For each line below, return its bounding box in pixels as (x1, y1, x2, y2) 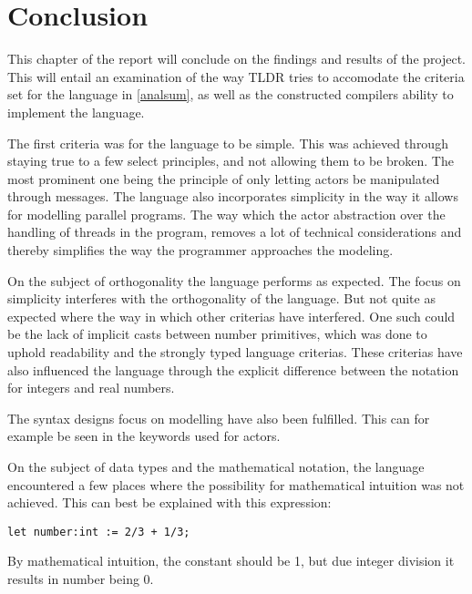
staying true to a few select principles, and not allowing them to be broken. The (7, 151, 454, 170)
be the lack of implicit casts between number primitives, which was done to (7, 324, 427, 343)
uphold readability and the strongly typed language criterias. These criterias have (7, 343, 463, 362)
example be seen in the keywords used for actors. (7, 426, 281, 445)
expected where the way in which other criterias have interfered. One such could (7, 306, 456, 325)
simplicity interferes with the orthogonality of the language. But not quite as (7, 289, 436, 308)
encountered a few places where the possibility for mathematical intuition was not (7, 475, 465, 494)
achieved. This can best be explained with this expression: (7, 493, 332, 512)
